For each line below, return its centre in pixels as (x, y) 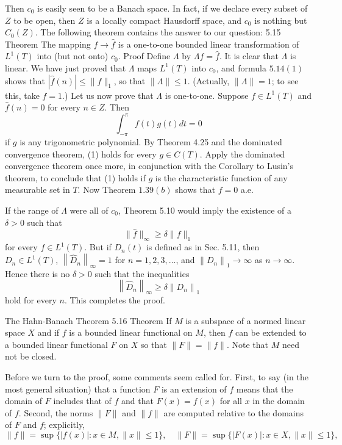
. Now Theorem (107, 190)
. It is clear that (249, 56)
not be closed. (31, 356)
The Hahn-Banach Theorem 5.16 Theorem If (88, 320)
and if (48, 332)
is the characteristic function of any (221, 177)
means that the (265, 389)
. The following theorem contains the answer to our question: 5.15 (158, 32)
